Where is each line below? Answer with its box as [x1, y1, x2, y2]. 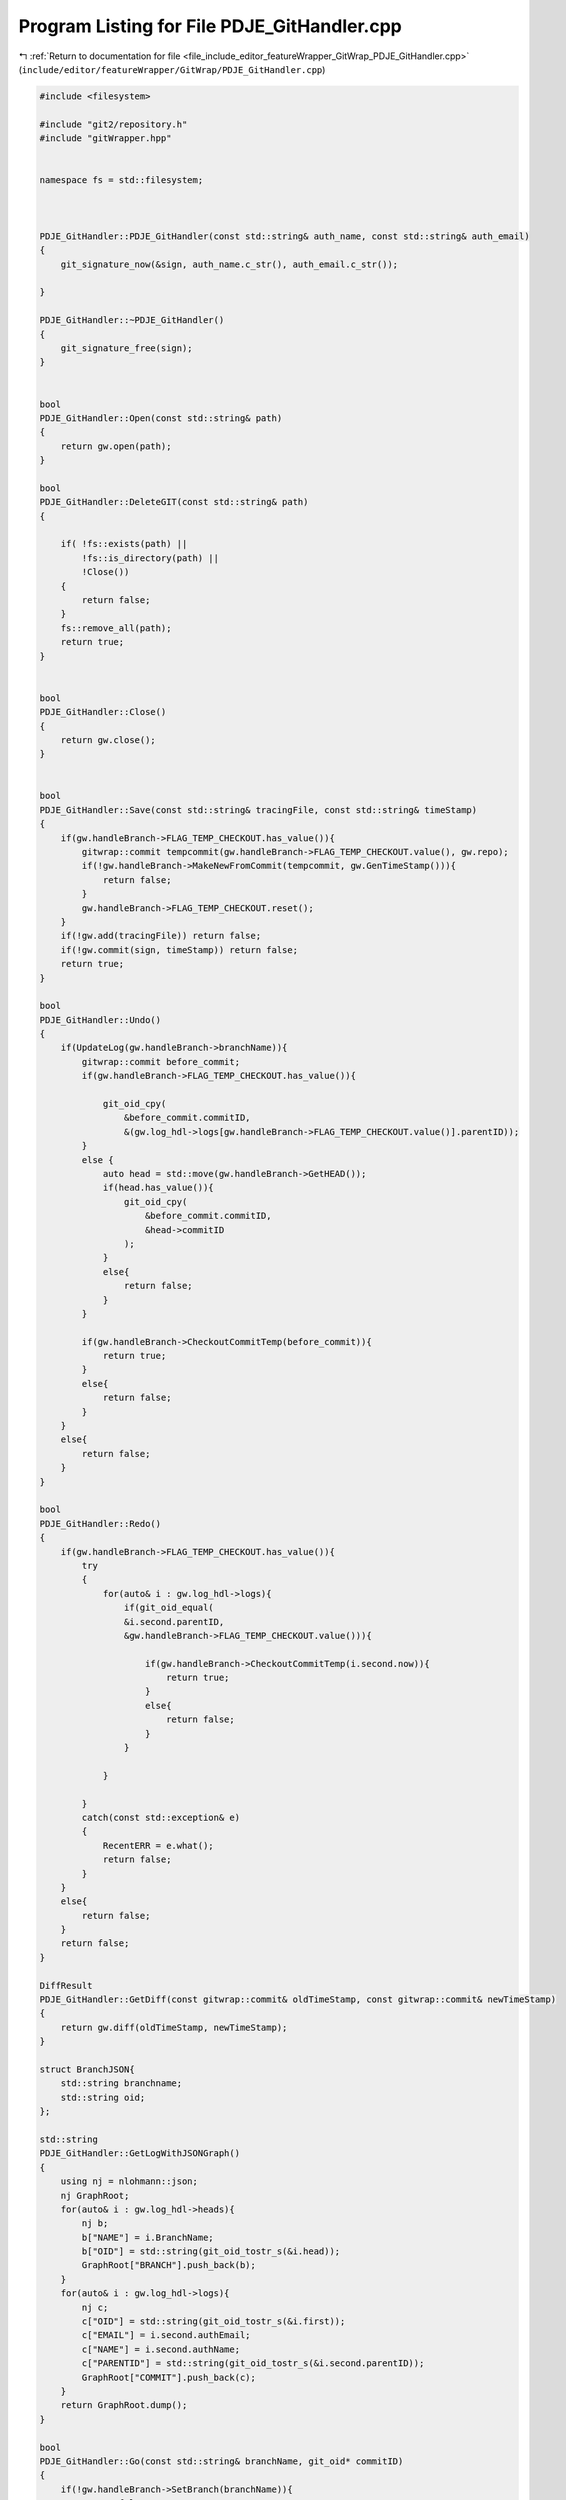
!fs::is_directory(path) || [81, 552, 220, 564]
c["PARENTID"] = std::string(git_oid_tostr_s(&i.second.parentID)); [81, 2358, 425, 2369]
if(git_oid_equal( [123, 1602, 214, 1614]
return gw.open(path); [60, 440, 172, 452]
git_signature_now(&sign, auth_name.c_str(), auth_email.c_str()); [60, 258, 399, 270]
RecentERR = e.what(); [102, 1840, 214, 1851]
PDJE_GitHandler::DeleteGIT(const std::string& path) [39, 496, 309, 508]
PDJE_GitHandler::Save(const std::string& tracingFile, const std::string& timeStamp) [39, 804, 478, 815]
